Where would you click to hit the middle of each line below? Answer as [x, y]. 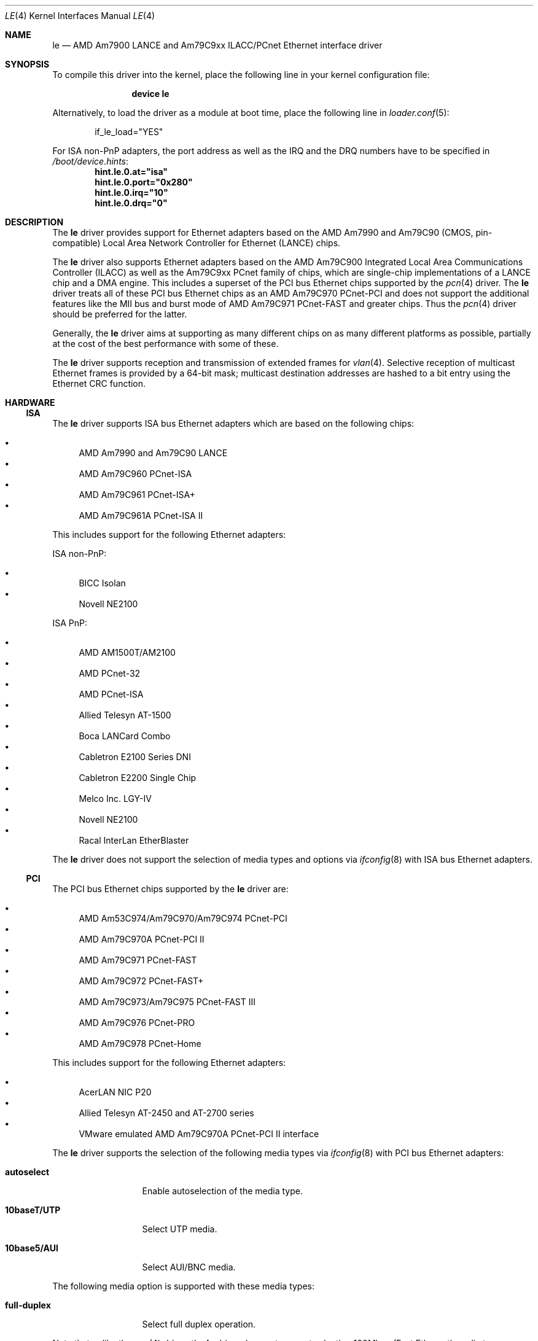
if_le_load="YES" [129, 132]
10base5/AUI [32, 1248]
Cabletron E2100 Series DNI [135, 757]
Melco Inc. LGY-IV [115, 799]
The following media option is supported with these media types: [184, 1286]
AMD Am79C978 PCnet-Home [140, 1044]
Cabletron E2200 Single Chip [138, 778]
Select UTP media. [180, 1229]
